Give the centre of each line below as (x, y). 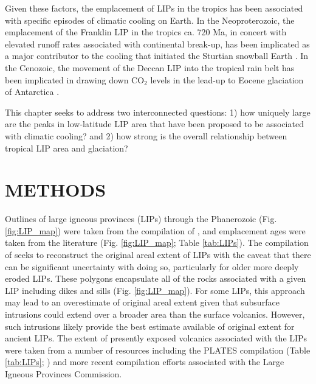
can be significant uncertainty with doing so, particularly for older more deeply (152, 266)
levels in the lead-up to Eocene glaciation (227, 79)
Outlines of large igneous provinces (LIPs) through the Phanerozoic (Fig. (141, 219)
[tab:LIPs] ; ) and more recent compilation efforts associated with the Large (145, 362)
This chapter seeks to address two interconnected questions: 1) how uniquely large (158, 112)
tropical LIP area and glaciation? (67, 148)
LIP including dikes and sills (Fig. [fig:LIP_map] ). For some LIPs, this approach (155, 290)
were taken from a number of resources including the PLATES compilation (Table (158, 350)
